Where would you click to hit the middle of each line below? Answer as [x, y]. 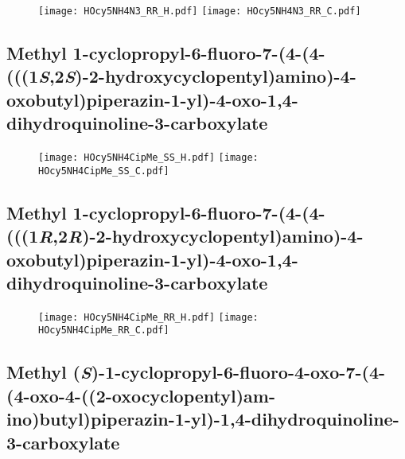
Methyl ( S [49, 372]
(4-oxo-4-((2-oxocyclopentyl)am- [141, 395]
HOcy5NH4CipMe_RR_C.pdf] [104, 331]
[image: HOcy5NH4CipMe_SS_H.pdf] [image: [148, 158]
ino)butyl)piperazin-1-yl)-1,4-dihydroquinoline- [203, 419]
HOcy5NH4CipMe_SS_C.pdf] [104, 171]
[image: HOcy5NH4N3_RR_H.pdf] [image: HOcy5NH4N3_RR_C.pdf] [200, 11]
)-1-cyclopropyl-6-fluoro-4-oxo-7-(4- [238, 372]
